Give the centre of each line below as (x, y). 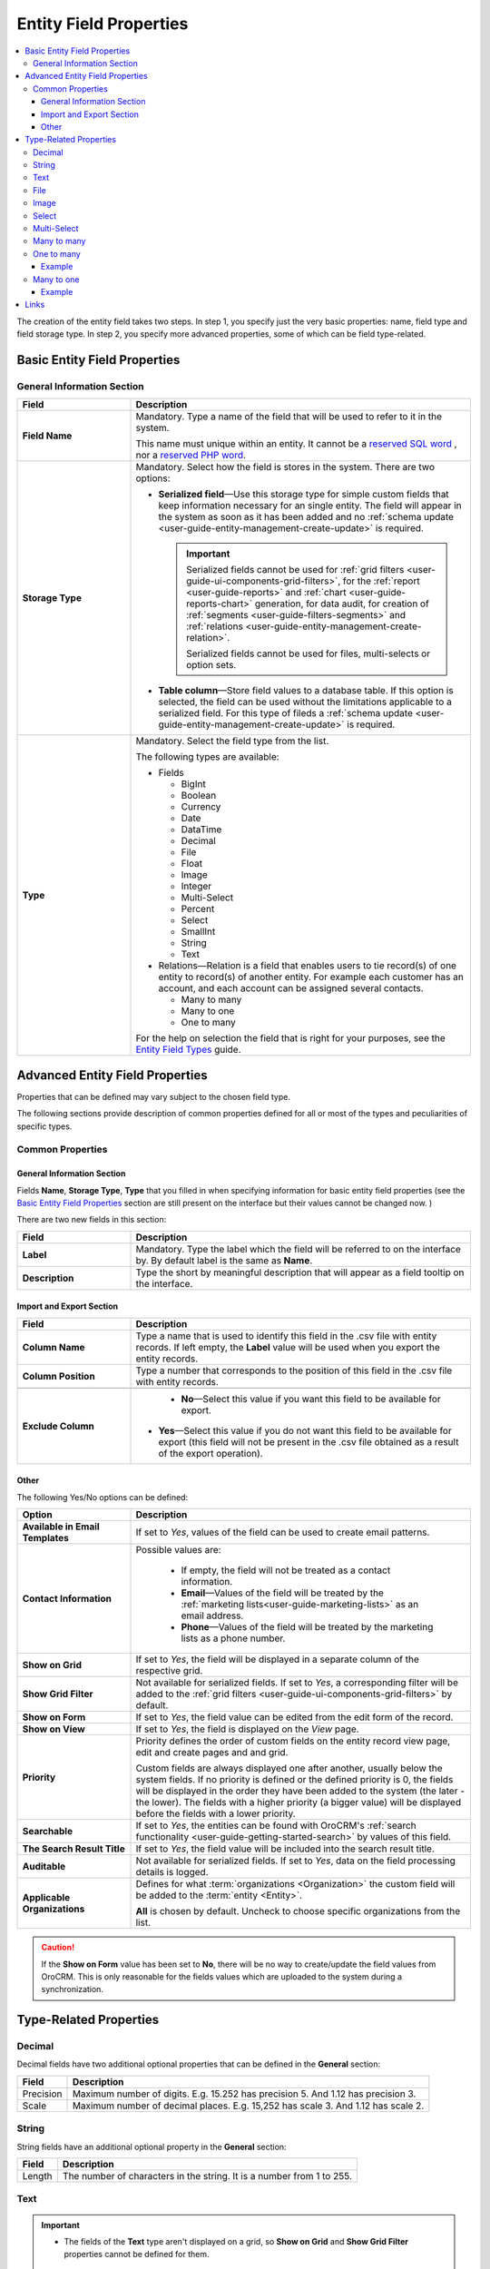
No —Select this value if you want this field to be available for (311, 1399)
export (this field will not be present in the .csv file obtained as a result (309, 1441)
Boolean (199, 796)
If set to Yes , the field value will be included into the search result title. (285, 1849)
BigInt (193, 784)
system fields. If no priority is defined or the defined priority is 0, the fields (294, 1780)
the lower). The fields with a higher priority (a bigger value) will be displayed (299, 1802)
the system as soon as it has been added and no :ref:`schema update (306, 517)
